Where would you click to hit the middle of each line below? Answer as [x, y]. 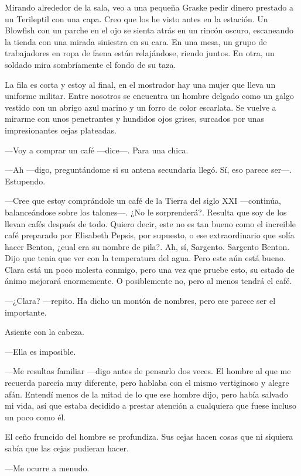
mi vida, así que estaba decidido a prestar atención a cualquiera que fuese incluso [150, 405]
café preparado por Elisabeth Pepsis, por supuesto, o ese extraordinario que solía [150, 235]
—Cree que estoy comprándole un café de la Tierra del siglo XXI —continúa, [143, 201]
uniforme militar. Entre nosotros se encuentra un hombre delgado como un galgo [149, 96]
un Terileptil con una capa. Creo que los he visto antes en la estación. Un [136, 18]
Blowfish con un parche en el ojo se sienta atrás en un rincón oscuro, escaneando [149, 30]
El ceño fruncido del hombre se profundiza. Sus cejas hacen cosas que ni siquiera [149, 436]
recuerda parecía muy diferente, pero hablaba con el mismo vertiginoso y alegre [147, 383]
